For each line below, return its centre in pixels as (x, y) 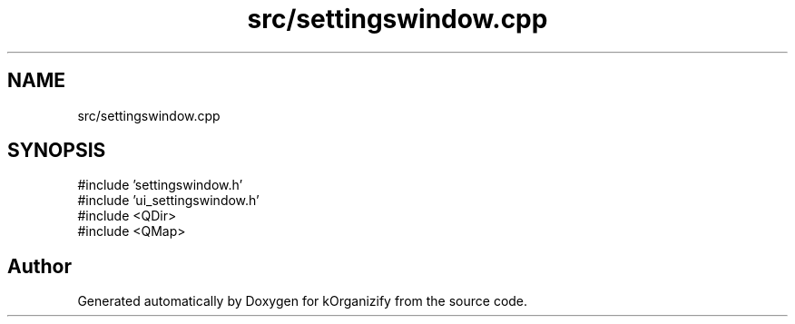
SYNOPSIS (57, 151)
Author (39, 266)
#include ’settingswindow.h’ (160, 185)
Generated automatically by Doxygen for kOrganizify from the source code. (303, 301)
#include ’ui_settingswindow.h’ (168, 201)
